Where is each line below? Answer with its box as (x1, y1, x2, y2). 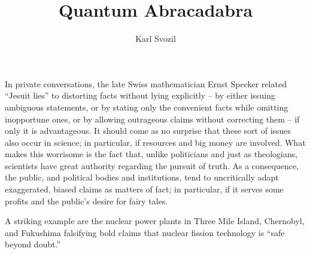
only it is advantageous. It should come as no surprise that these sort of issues (5, 124, 291, 137)
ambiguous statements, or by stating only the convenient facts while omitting (5, 100, 288, 113)
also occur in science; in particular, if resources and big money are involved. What (5, 136, 306, 148)
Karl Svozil (135, 32, 176, 45)
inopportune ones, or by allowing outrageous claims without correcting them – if (5, 112, 300, 125)
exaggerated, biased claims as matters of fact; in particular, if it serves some (5, 183, 284, 195)
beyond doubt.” (5, 238, 60, 250)
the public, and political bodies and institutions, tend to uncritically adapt (5, 171, 279, 183)
